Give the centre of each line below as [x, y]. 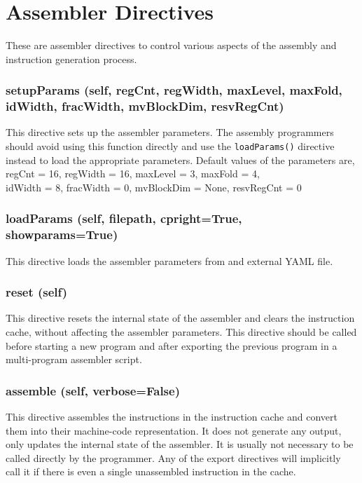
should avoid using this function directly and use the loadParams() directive [170, 146]
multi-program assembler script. [74, 359]
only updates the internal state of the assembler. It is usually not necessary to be [180, 444]
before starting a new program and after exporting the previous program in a [172, 345]
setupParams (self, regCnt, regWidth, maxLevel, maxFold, [174, 90]
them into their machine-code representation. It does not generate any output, [174, 430]
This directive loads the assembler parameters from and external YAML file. [169, 260]
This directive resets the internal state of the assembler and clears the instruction [180, 318]
